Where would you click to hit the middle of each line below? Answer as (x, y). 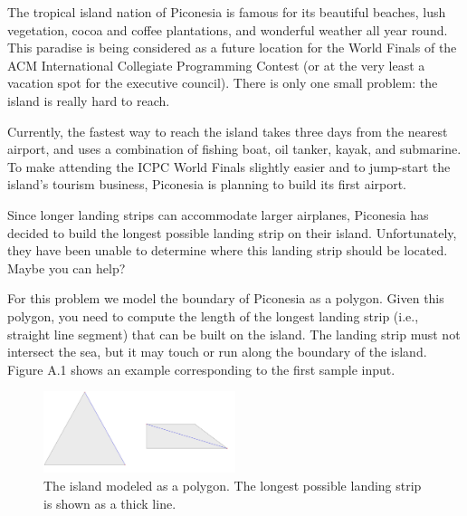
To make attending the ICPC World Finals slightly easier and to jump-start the (229, 166)
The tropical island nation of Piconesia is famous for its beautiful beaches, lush (227, 12)
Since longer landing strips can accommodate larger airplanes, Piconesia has (218, 214)
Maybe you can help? (67, 268)
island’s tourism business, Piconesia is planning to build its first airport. (207, 184)
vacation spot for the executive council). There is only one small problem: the (223, 83)
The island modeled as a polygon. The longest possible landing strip (233, 485)
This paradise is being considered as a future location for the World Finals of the (232, 48)
